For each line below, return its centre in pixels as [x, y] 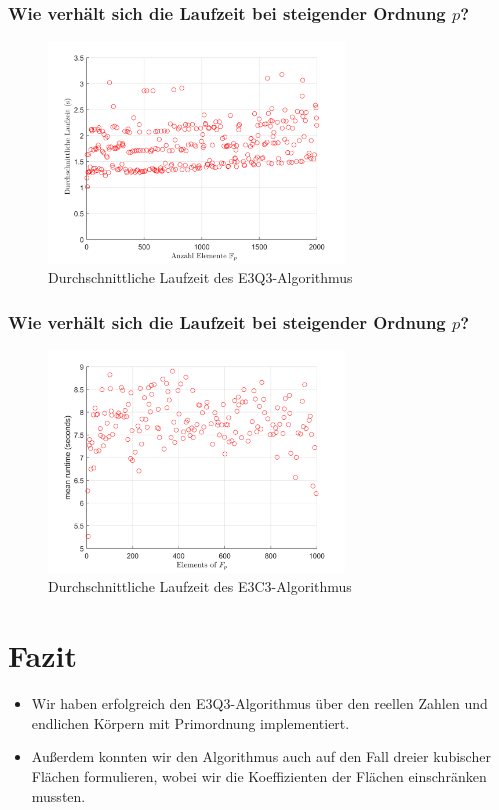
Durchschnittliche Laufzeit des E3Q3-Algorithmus [200, 277]
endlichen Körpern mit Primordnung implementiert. [190, 722]
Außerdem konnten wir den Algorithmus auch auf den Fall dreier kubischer [261, 756]
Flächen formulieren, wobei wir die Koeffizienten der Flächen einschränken [259, 775]
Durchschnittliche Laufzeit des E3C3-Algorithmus [200, 586]
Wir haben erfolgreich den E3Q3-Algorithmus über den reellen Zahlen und [259, 703]
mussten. [58, 795]
